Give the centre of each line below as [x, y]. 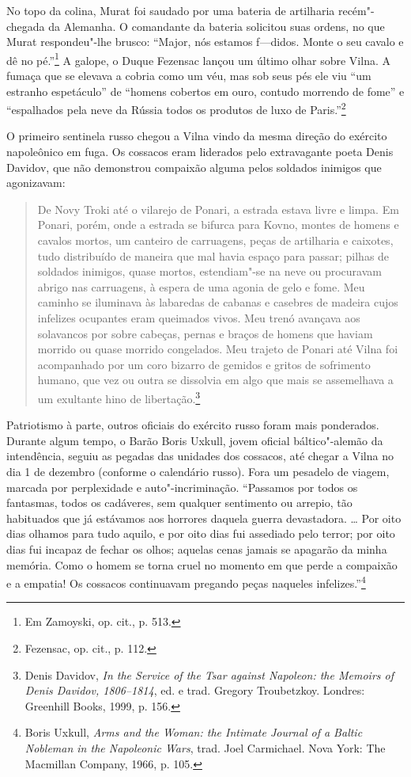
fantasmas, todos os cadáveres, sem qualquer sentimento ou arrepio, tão [179, 503]
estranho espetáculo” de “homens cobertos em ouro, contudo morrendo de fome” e [205, 91]
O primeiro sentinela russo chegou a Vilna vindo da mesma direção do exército [197, 136]
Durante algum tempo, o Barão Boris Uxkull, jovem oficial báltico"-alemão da [195, 440]
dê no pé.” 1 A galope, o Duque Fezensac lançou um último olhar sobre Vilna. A [198, 59]
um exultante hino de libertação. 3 [119, 397]
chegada [26, 26]
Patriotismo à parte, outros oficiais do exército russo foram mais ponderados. [193, 425]
